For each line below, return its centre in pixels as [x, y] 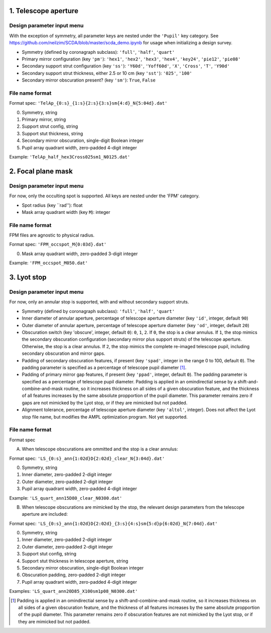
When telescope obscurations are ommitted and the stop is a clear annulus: [100, 449]
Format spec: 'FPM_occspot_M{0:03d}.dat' [58, 245]
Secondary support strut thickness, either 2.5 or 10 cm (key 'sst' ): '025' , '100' [107, 73]
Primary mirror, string [44, 120]
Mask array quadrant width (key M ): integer [66, 212]
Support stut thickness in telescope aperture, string [75, 561]
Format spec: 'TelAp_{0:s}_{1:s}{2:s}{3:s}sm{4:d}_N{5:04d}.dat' [88, 103]
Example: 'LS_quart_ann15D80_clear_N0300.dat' [66, 498]
